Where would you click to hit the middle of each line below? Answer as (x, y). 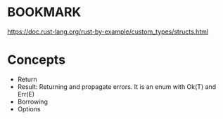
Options (29, 108)
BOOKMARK (44, 12)
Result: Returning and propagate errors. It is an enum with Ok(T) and (117, 86)
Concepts (36, 60)
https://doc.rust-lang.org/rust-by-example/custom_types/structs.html (108, 31)
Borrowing (32, 101)
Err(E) (26, 94)
